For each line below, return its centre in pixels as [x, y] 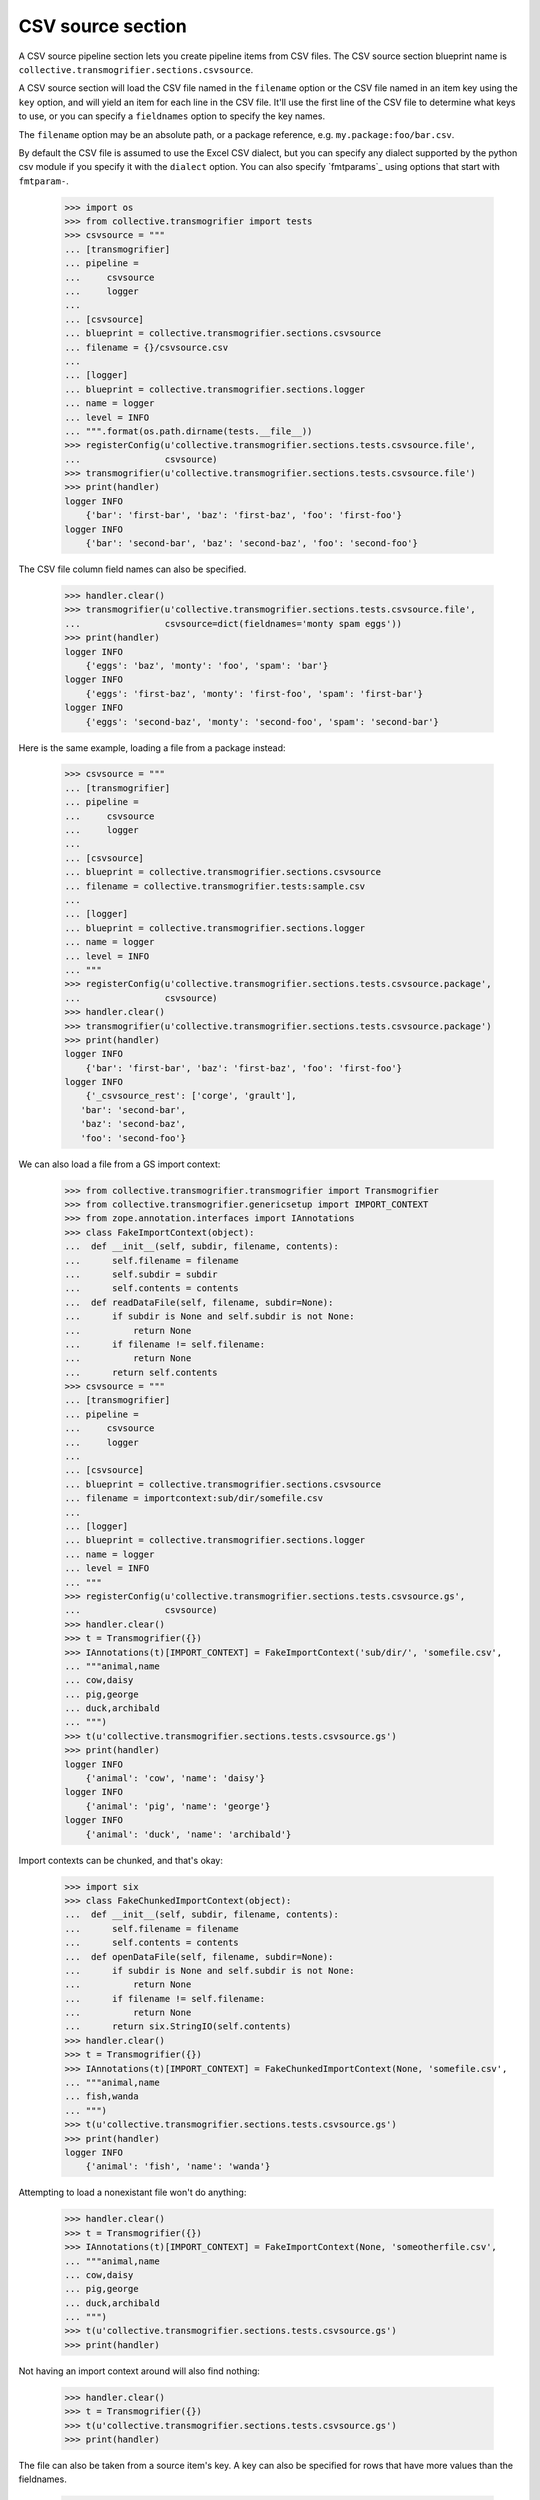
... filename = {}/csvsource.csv [146, 347]
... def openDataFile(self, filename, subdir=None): [199, 1956]
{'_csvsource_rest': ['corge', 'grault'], [191, 1096]
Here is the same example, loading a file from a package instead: [152, 747]
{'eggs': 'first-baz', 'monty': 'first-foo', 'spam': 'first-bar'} [254, 693]
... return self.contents [141, 1372]
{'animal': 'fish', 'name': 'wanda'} [178, 2166]
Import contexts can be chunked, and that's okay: [121, 1860]
